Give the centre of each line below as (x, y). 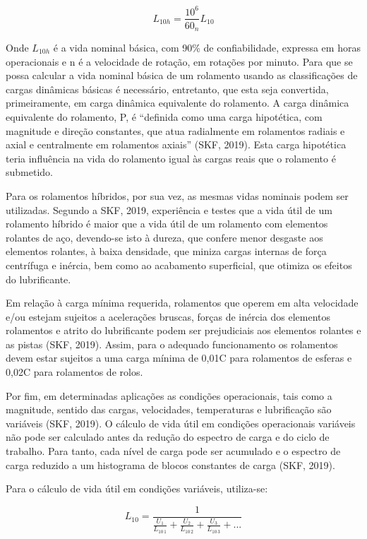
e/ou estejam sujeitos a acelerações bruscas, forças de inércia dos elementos (168, 316)
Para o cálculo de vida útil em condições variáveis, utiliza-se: (137, 488)
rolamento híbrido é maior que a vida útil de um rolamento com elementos (167, 224)
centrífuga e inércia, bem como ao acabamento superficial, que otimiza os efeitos (179, 265)
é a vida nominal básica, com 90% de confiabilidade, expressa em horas (207, 48)
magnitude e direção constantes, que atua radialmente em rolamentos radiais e (175, 130)
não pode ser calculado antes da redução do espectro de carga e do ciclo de (168, 437)
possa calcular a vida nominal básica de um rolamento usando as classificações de (182, 75)
